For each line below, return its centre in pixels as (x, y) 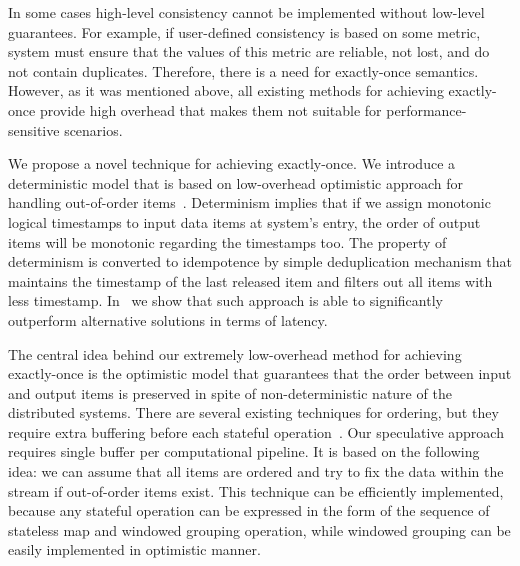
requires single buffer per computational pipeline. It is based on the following (244, 451)
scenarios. (93, 129)
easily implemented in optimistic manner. (134, 549)
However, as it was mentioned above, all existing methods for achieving (226, 90)
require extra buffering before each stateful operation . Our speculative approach (256, 431)
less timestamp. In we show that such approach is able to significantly (225, 300)
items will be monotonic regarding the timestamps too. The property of (227, 241)
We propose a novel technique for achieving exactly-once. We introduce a (232, 163)
